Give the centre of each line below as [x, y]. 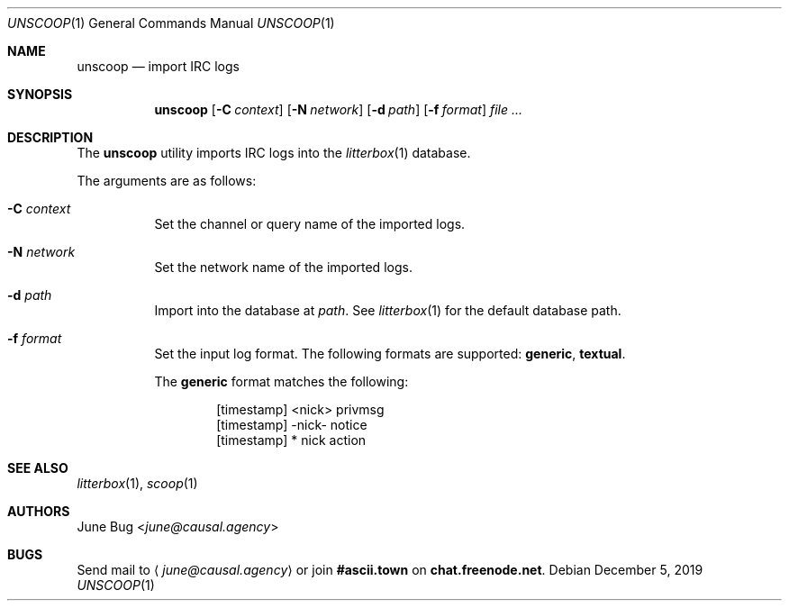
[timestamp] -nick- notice [292, 425]
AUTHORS [39, 511]
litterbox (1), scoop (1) [137, 483]
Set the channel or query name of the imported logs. [310, 224]
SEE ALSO [38, 468]
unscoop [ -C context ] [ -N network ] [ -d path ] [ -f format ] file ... [339, 109]
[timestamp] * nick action [291, 440]
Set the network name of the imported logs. [283, 267]
